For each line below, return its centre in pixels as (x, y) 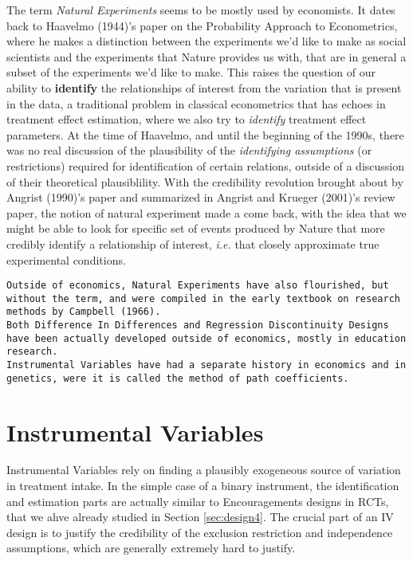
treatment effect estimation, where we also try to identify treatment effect (187, 119)
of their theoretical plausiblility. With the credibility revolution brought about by (205, 181)
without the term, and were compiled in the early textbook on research (203, 298)
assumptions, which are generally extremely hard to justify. (151, 548)
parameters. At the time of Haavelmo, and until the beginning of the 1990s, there (205, 134)
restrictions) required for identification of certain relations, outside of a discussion (206, 165)
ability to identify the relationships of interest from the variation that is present (204, 87)
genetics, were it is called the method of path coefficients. (178, 378)
